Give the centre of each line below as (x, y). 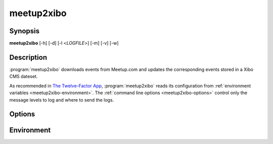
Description (28, 57)
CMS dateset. (24, 77)
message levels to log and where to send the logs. (62, 100)
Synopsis (25, 31)
